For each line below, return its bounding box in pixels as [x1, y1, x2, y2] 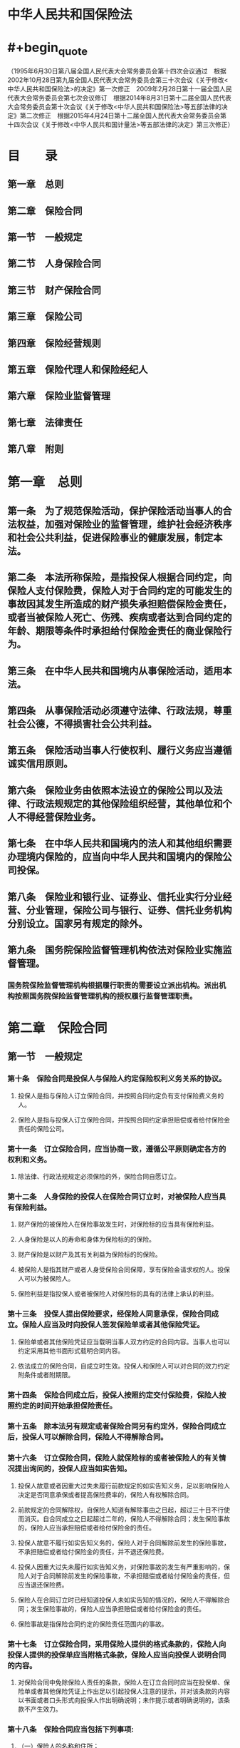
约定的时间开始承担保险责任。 [14, 1401, 118, 1411]
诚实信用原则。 [7, 757, 73, 770]
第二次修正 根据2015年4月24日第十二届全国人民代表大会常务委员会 [19, 111, 221, 120]
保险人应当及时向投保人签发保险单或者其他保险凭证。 [21, 1320, 204, 1330]
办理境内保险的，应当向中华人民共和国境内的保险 [7, 851, 223, 863]
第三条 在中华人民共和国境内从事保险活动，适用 [7, 665, 223, 677]
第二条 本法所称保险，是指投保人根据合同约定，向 [7, 571, 232, 583]
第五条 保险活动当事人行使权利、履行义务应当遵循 [7, 745, 232, 757]
